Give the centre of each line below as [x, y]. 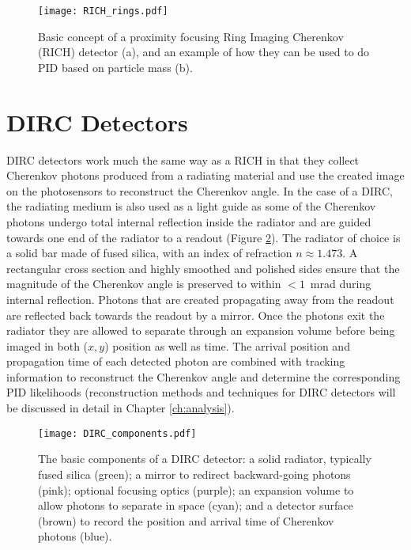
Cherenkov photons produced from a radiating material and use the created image [205, 175]
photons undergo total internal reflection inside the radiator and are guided [189, 221]
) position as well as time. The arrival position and [227, 345]
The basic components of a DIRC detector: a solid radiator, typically [205, 459]
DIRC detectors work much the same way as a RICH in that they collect [183, 159]
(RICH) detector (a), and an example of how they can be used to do [204, 52]
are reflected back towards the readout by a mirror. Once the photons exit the [196, 315]
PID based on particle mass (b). [115, 67]
